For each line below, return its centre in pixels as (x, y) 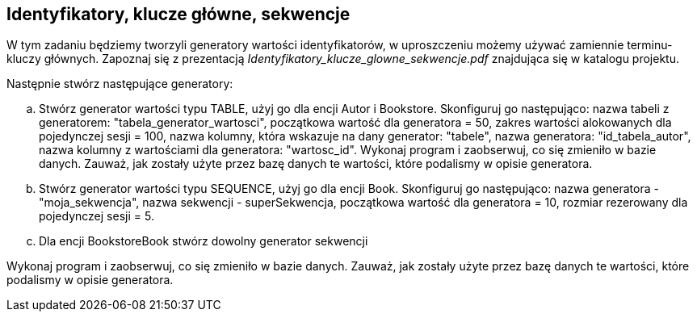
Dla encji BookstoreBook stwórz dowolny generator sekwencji (204, 241)
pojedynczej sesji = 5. (97, 216)
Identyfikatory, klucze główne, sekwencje (178, 14)
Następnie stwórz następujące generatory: (120, 84)
